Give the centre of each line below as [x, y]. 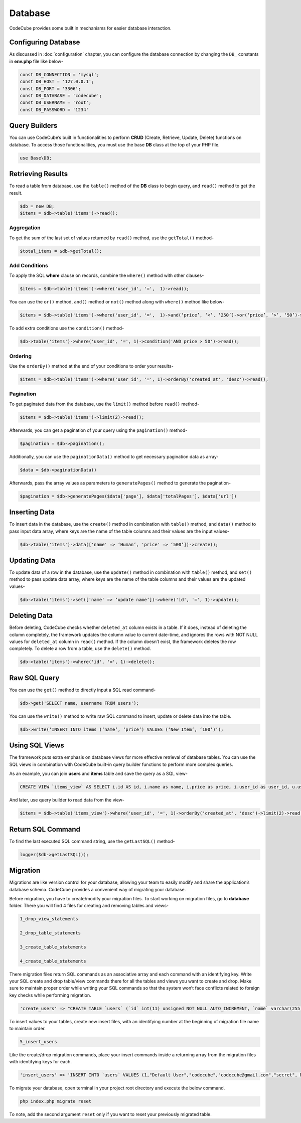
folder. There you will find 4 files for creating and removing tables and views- [89, 906]
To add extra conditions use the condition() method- [67, 328]
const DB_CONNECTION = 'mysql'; [60, 74]
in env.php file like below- [36, 61]
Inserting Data [32, 512]
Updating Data [32, 560]
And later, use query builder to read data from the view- [67, 800]
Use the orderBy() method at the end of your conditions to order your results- [92, 366]
